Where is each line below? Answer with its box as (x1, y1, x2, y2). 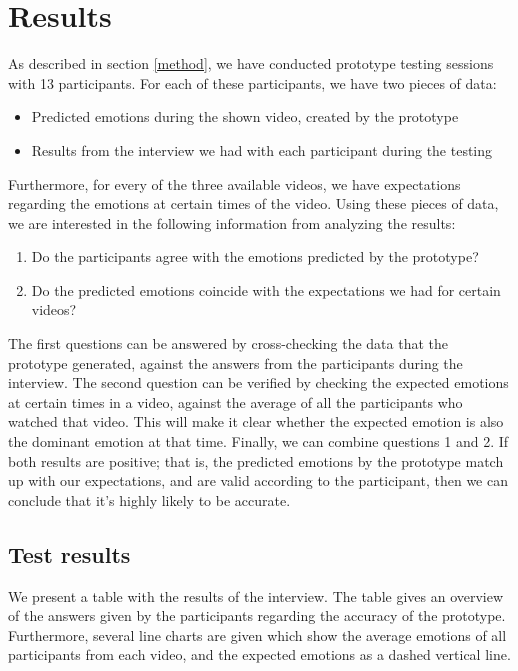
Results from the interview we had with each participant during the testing (31, 139, 493, 160)
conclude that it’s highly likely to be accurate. (8, 489, 291, 510)
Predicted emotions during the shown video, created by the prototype (31, 106, 459, 127)
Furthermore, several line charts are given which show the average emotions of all (8, 624, 507, 645)
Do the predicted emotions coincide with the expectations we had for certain (31, 279, 501, 300)
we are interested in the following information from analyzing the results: (8, 212, 456, 233)
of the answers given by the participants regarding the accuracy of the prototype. (8, 605, 506, 626)
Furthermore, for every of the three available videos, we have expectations (8, 173, 461, 194)
